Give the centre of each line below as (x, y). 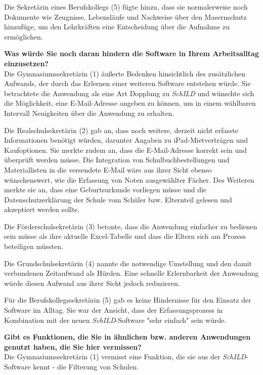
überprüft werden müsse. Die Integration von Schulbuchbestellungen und (117, 160)
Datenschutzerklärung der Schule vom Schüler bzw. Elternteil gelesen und (118, 199)
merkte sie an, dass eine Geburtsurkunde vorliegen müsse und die (105, 190)
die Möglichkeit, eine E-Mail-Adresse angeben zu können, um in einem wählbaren (130, 103)
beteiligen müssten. (34, 246)
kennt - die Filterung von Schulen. (86, 366)
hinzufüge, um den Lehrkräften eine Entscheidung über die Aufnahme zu (117, 27)
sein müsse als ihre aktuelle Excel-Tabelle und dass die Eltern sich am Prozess (125, 236)
